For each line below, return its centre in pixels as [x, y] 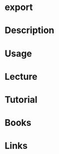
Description [29, 31]
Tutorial [21, 99]
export [19, 7]
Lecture [21, 76]
